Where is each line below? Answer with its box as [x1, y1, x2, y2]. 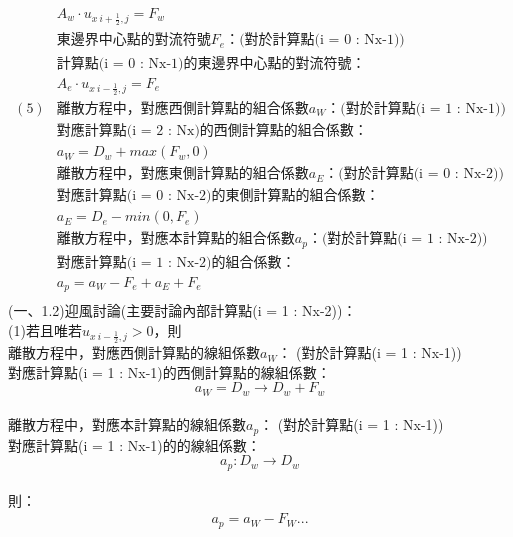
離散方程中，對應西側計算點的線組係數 [8, 342, 260, 363]
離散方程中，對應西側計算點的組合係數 [56, 101, 309, 116]
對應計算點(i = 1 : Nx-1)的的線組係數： [8, 434, 261, 455]
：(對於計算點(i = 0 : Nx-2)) [324, 167, 504, 182]
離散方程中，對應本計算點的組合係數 [56, 232, 295, 247]
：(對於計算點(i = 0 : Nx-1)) [225, 33, 405, 48]
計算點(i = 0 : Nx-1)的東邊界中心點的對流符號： [56, 56, 366, 71]
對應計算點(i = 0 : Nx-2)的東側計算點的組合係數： [56, 189, 380, 204]
